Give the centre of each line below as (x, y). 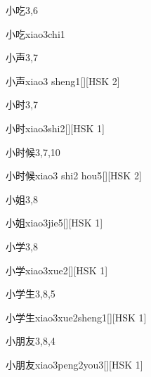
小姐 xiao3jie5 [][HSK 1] (54, 223)
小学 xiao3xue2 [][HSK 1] (57, 270)
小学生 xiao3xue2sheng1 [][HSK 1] (76, 317)
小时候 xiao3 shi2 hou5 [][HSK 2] (74, 175)
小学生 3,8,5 (31, 294)
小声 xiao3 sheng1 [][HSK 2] (63, 81)
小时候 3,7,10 (33, 152)
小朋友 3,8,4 (31, 341)
